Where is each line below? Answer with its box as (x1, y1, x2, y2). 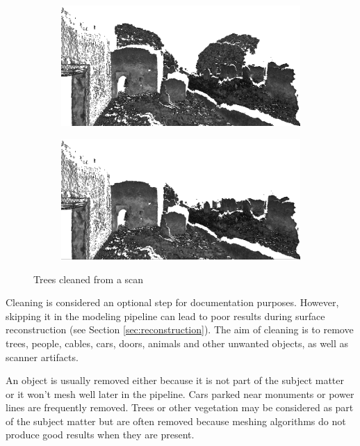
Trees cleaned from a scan (33, 271, 144, 286)
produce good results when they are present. (6, 427, 195, 442)
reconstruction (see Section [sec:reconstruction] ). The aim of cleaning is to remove (6, 322, 354, 337)
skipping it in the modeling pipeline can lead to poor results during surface (6, 308, 325, 323)
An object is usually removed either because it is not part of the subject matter (6, 373, 345, 388)
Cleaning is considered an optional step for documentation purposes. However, (6, 295, 339, 310)
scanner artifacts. (6, 349, 79, 364)
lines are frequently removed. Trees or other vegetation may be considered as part (6, 400, 354, 415)
